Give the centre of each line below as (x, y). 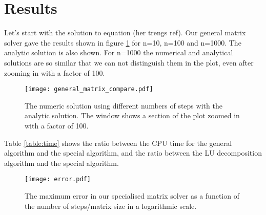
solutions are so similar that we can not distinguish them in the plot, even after (129, 62)
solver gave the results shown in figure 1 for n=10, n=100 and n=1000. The (123, 42)
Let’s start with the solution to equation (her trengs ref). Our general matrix (125, 33)
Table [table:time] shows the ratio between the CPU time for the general (118, 143)
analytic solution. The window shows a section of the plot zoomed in (132, 115)
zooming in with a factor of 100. (55, 72)
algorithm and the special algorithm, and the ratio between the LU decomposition (133, 153)
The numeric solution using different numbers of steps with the (124, 105)
